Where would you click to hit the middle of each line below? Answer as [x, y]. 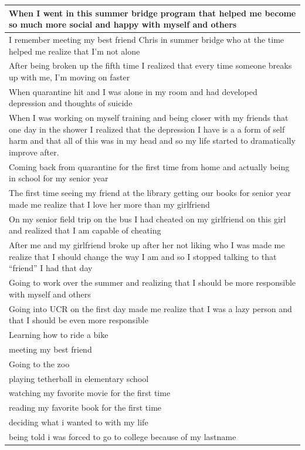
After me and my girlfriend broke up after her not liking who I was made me [147, 245]
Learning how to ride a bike [59, 335]
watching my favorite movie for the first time [90, 393]
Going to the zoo [39, 363]
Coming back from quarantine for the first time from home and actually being [149, 166]
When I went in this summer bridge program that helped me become [152, 13]
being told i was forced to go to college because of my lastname [123, 437]
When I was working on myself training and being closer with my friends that [149, 118]
